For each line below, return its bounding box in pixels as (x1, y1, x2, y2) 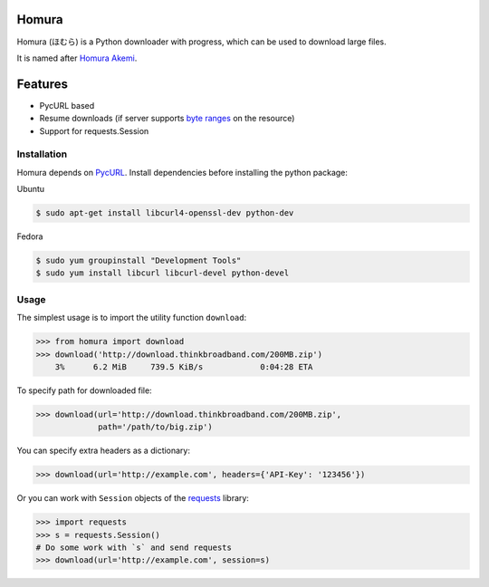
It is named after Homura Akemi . (16, 53, 138, 63)
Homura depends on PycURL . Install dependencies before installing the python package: (16, 167, 349, 178)
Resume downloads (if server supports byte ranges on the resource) (39, 113, 295, 124)
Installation (16, 148, 68, 160)
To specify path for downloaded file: (16, 385, 153, 396)
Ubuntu (16, 184, 45, 195)
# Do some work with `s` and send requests (35, 543, 233, 553)
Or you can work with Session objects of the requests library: (16, 493, 249, 504)
